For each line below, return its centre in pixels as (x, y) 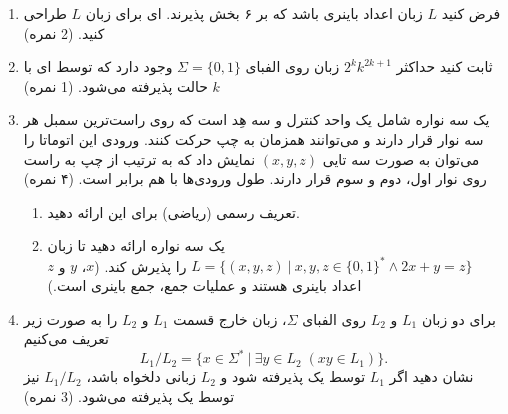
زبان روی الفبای (292, 66)
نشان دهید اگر (431, 376)
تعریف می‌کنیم (66, 338)
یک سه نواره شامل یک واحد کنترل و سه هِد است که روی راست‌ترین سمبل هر (256, 119)
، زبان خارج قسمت (230, 318)
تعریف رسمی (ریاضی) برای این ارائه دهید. (173, 211)
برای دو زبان (458, 318)
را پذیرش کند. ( (140, 265)
